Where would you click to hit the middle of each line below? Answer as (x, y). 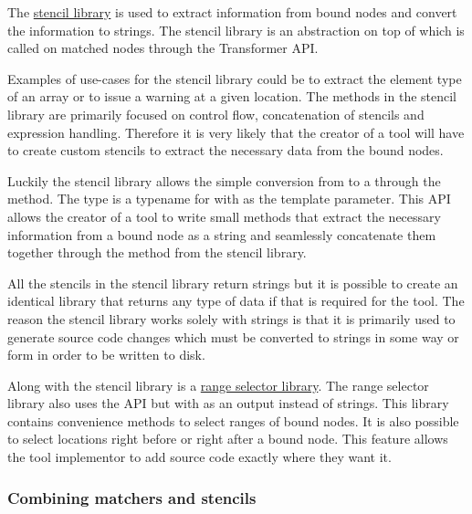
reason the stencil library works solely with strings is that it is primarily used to (231, 318)
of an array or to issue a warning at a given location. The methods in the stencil (232, 96)
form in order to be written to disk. (106, 355)
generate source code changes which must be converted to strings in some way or (233, 336)
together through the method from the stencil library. (157, 252)
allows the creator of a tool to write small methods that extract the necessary (224, 216)
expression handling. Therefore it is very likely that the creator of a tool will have (236, 132)
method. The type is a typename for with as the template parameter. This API (229, 199)
